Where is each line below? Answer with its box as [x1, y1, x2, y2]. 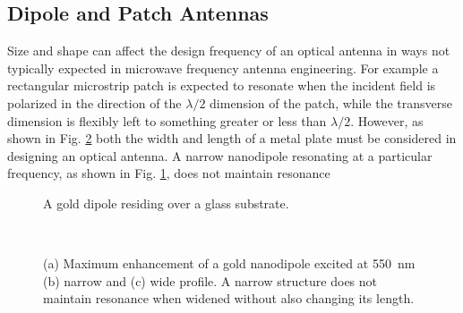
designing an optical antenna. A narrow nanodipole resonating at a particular [7, 146, 433, 165]
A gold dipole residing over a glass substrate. [43, 193, 289, 212]
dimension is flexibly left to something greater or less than [7, 111, 327, 130]
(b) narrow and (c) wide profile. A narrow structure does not [43, 271, 378, 290]
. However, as [350, 111, 424, 130]
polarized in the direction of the [7, 93, 182, 112]
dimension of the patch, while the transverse [210, 93, 453, 112]
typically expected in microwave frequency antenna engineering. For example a [7, 58, 439, 77]
